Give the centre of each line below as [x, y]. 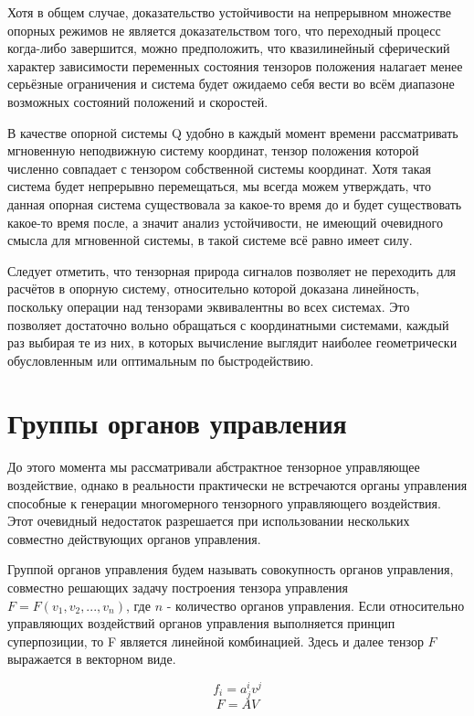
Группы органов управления [177, 423]
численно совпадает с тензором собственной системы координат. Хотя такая [219, 168]
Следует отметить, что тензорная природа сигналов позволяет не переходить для [232, 270]
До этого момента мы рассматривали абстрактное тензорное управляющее [214, 467]
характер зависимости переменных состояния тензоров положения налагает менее [235, 65]
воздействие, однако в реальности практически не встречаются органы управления [237, 485]
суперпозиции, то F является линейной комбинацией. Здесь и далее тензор [216, 641]
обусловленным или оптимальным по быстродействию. [161, 360]
